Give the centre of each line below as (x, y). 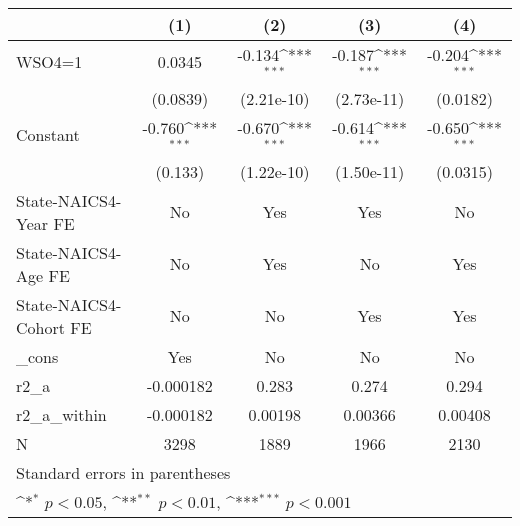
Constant (48, 135)
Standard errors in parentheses (123, 472)
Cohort (40, 327)
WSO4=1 (49, 62)
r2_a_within (61, 414)
